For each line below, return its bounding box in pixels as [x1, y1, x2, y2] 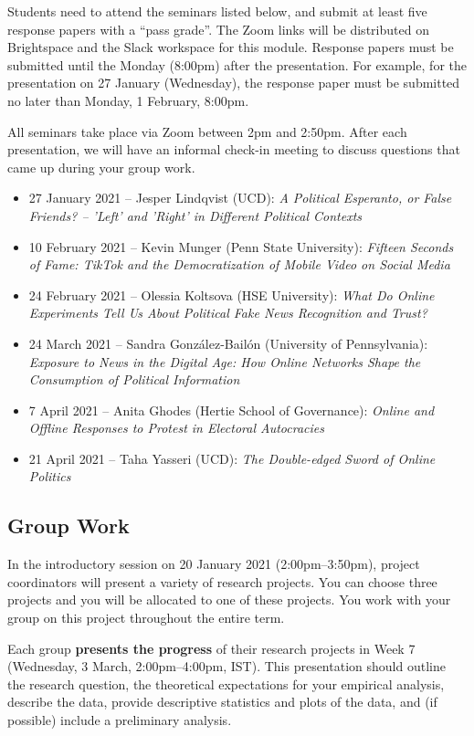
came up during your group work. [7, 157, 195, 176]
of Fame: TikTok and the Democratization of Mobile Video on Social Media [28, 255, 450, 274]
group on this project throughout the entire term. [7, 608, 285, 627]
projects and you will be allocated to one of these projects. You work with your [7, 590, 451, 609]
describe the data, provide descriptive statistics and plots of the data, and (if [7, 692, 437, 711]
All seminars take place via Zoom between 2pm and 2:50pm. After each [7, 121, 407, 141]
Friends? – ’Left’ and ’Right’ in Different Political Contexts [28, 205, 363, 225]
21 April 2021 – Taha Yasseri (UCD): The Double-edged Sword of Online [28, 448, 436, 468]
